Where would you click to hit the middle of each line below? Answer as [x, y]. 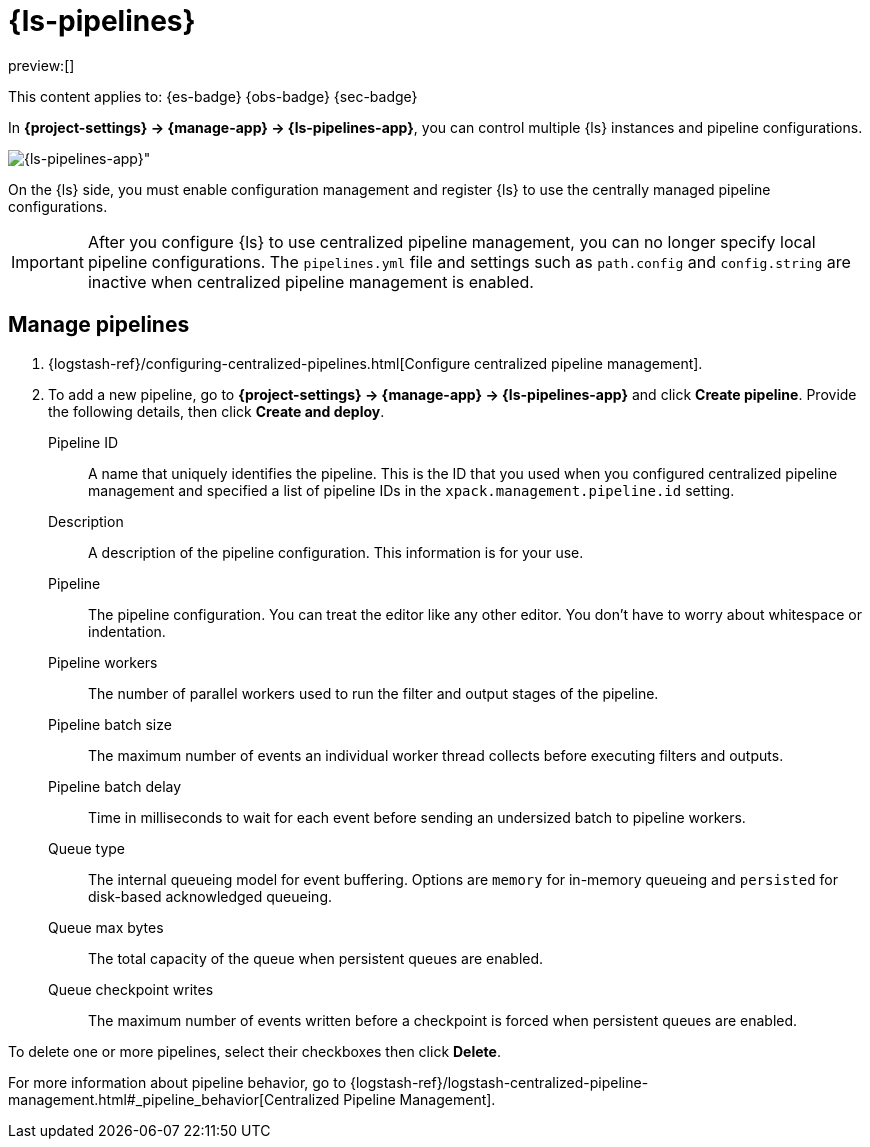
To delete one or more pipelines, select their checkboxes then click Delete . [254, 1051]
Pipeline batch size [110, 724]
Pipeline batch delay [115, 786]
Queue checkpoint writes [131, 989]
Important [47, 261]
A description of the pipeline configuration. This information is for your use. [336, 552]
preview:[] [41, 65]
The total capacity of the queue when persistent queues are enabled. [316, 958]
